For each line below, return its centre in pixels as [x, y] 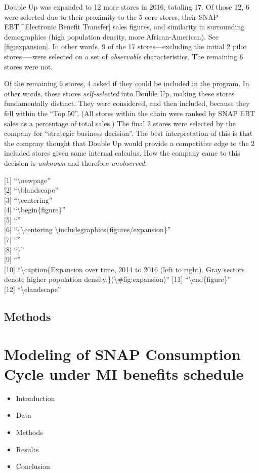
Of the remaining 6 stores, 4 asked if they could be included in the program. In [127, 83]
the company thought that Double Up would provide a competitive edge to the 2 [129, 143]
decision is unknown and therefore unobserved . [76, 162]
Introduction [35, 398]
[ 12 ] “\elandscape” [33, 289]
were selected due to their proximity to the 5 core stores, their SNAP [111, 16]
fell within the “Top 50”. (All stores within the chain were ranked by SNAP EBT [129, 113]
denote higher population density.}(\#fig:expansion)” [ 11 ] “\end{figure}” [118, 279]
